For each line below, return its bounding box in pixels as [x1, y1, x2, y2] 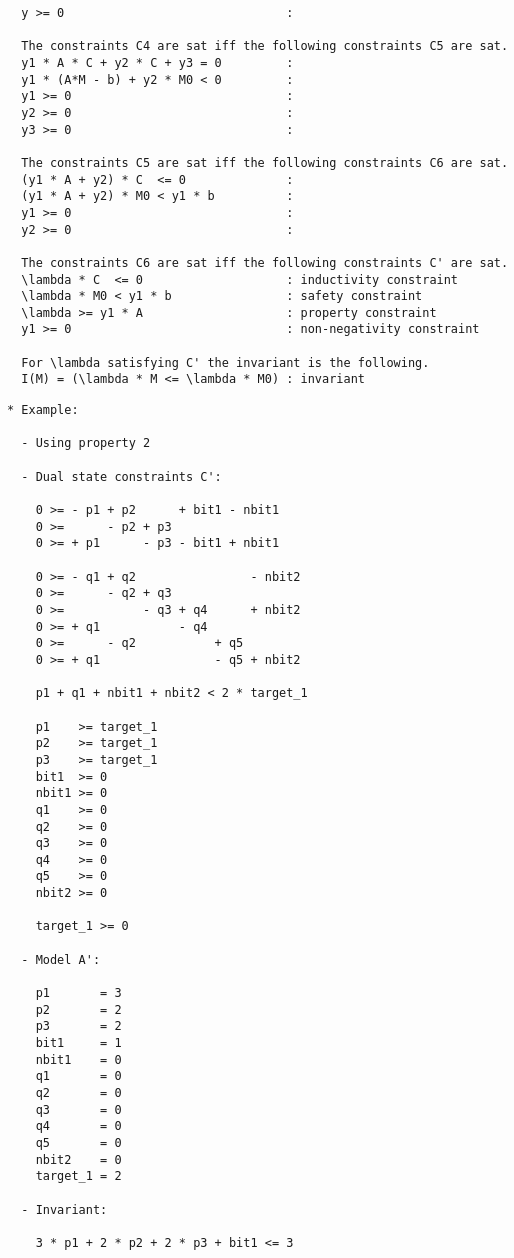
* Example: [7, 403, 79, 418]
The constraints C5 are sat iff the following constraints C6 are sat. [21, 155, 509, 170]
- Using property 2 [21, 436, 151, 451]
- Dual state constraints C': [21, 469, 222, 484]
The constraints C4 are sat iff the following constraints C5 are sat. [21, 39, 509, 54]
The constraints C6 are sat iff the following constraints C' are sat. [21, 255, 509, 270]
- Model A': [21, 952, 101, 967]
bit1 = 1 [35, 1036, 122, 1051]
